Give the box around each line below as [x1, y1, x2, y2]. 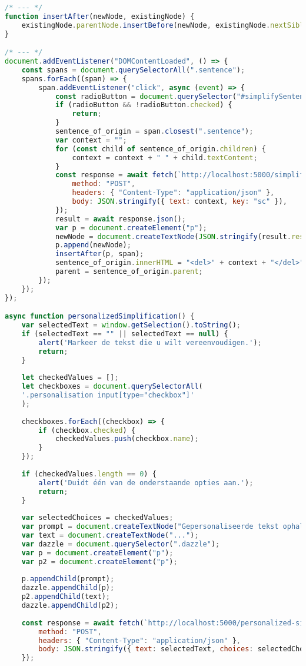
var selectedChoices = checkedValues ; [21, 513, 174, 522]
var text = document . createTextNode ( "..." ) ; [21, 531, 199, 540]
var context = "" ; [55, 135, 127, 144]
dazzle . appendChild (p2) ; [21, 601, 119, 610]
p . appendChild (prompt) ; [21, 575, 115, 584]
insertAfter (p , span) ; [55, 250, 144, 259]
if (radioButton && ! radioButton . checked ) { [55, 101, 232, 110]
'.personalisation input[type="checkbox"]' [21, 391, 195, 400]
